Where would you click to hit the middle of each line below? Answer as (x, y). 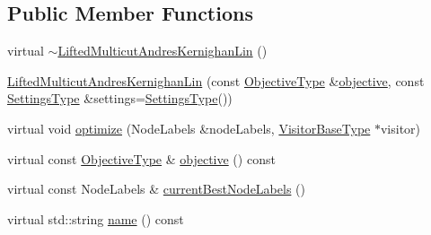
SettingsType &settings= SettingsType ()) (120, 98)
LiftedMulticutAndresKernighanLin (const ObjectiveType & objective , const (216, 80)
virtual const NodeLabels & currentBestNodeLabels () (156, 189)
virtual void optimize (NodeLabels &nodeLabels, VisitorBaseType (189, 128)
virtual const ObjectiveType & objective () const (141, 158)
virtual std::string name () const (96, 218)
